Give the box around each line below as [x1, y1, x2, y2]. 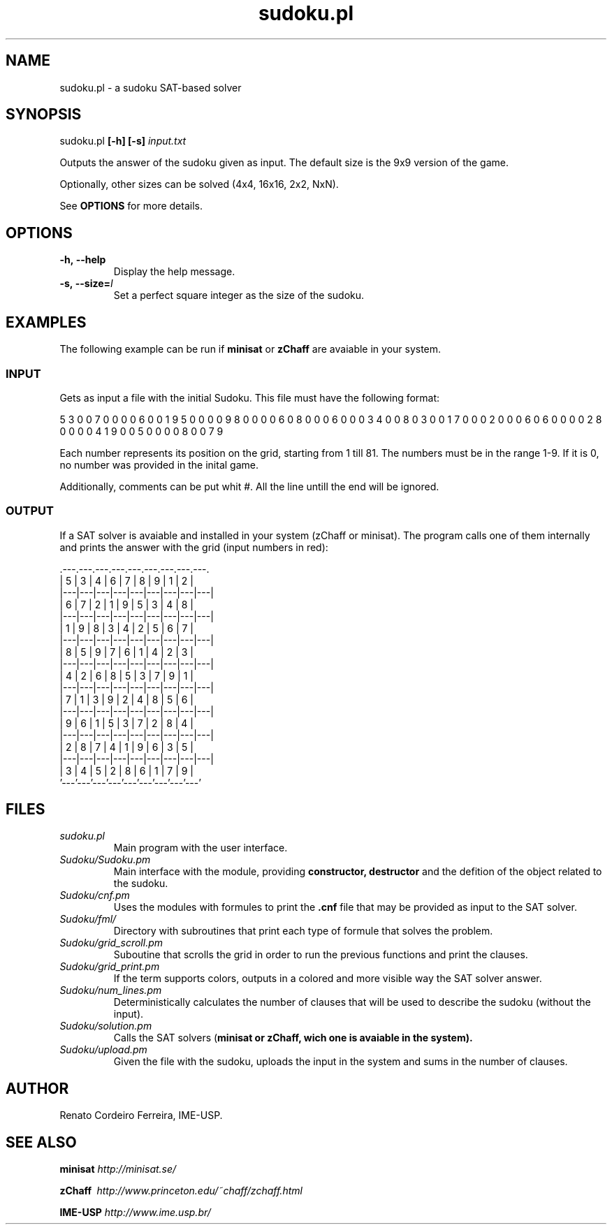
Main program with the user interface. [113, 842, 288, 854]
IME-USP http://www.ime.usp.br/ [59, 1206, 211, 1219]
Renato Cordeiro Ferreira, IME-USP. [59, 1109, 223, 1122]
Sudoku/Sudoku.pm [59, 854, 151, 866]
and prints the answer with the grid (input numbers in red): [59, 541, 328, 553]
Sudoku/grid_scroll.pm [59, 937, 163, 949]
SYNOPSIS [6, 105, 82, 124]
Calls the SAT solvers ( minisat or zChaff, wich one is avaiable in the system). [113, 1032, 473, 1044]
